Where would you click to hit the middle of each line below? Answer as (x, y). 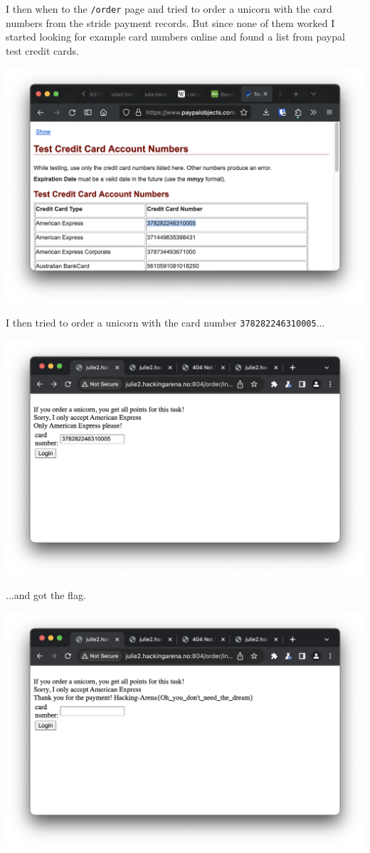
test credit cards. (42, 50)
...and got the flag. (46, 594)
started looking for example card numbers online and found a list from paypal (175, 37)
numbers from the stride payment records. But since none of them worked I (170, 22)
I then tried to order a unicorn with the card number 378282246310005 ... (165, 323)
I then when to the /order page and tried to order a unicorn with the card (169, 9)
